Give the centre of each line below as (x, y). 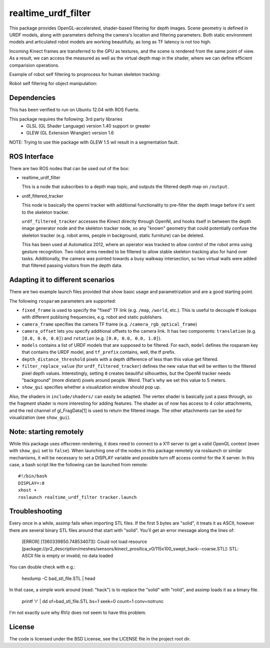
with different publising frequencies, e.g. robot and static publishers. (92, 317)
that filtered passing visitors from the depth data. (72, 266)
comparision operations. (34, 65)
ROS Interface (31, 156)
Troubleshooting (36, 511)
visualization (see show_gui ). (40, 417)
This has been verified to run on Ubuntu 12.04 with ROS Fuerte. (74, 110)
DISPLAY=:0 (31, 483)
